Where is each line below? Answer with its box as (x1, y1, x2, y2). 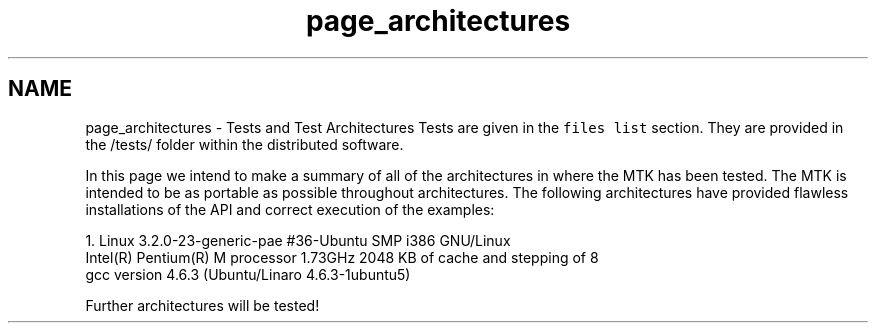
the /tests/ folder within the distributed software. (85, 135, 404, 153)
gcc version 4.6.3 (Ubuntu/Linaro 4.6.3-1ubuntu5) (85, 265, 411, 283)
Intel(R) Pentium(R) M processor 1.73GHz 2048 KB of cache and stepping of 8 (85, 248, 599, 266)
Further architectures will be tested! (85, 296, 320, 314)
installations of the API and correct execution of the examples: (85, 200, 495, 218)
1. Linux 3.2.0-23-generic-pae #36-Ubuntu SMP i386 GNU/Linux (85, 231, 511, 249)
